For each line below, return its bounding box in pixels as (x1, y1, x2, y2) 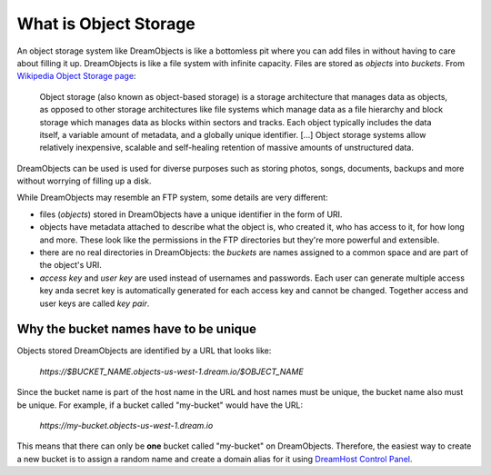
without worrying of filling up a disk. (16, 175, 152, 186)
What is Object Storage (16, 14, 195, 34)
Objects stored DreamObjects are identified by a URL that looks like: (16, 345, 272, 356)
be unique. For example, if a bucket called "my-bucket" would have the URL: (16, 400, 304, 411)
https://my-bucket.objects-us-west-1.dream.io (39, 421, 214, 431)
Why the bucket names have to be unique (16, 322, 256, 337)
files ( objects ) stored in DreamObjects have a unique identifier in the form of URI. (39, 209, 343, 220)
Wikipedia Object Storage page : (16, 71, 136, 82)
